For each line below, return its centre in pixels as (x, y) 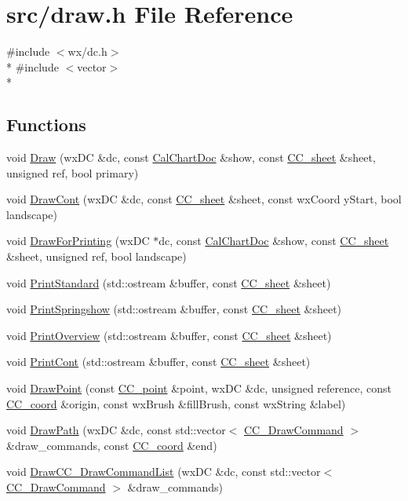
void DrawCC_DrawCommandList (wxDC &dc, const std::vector (164, 472)
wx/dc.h (87, 51)
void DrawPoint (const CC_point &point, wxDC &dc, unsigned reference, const (199, 388)
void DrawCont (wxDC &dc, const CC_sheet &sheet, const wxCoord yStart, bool (204, 199)
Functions (46, 124)
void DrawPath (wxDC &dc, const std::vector (116, 430)
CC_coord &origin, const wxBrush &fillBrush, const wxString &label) (176, 403)
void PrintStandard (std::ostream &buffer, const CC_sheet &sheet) (169, 282)
